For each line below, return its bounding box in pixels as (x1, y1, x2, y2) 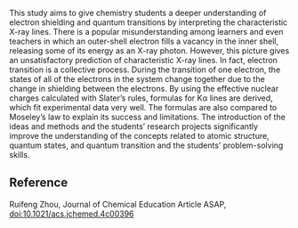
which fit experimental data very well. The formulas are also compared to (9, 102, 278, 112)
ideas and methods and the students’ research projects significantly (9, 121, 259, 132)
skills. (9, 150, 30, 159)
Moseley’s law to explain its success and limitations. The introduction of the (9, 111, 286, 122)
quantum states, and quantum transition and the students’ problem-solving (9, 140, 284, 151)
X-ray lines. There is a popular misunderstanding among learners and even (9, 27, 284, 37)
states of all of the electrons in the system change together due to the (9, 74, 265, 84)
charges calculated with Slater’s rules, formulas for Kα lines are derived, (9, 93, 273, 103)
